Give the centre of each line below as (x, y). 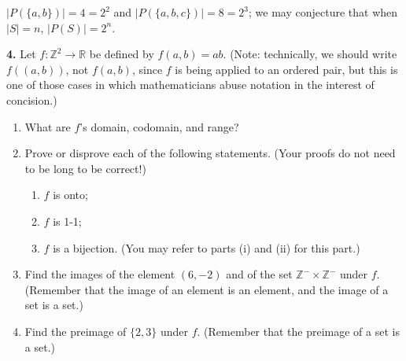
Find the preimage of (76, 331)
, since (147, 69)
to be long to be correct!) (85, 168)
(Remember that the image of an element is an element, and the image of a (207, 289)
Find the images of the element (100, 274)
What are (48, 126)
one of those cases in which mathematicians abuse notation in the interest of (190, 85)
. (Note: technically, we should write (310, 54)
